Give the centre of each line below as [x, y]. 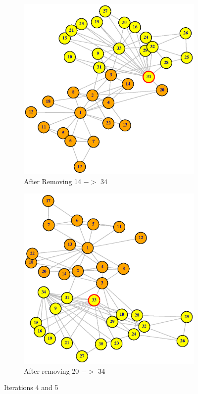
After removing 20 [51, 370]
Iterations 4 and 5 [31, 387]
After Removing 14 [53, 181]
